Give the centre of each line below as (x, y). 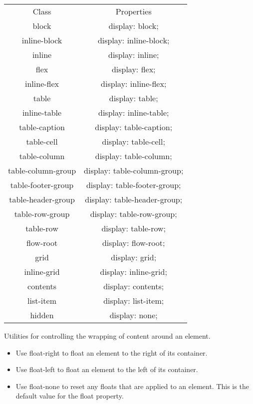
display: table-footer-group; (133, 185)
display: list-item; (134, 301)
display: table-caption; (134, 127)
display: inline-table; (133, 112)
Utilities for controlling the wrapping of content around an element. (107, 336)
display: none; (133, 315)
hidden (42, 315)
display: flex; (133, 69)
